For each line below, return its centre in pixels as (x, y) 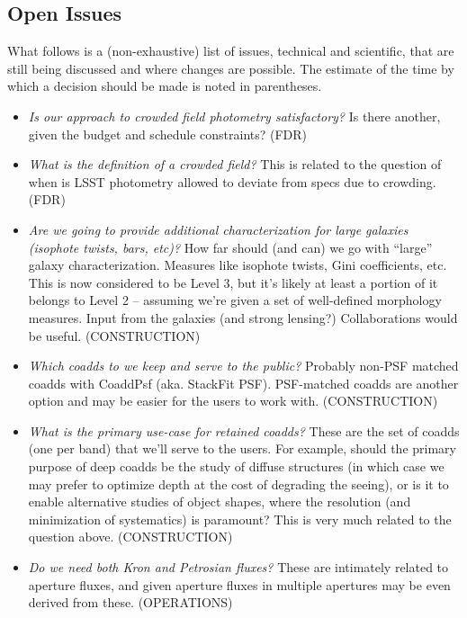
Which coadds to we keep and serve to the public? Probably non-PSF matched (243, 366)
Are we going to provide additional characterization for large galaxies (218, 229)
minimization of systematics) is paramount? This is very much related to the (240, 519)
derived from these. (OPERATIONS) (130, 602)
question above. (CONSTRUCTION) (130, 537)
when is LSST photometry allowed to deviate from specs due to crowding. (232, 181)
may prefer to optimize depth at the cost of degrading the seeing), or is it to (238, 484)
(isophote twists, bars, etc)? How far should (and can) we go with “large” (230, 247)
